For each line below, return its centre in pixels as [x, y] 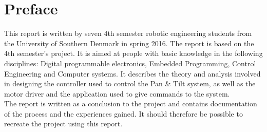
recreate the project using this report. [63, 124]
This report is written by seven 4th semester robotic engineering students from [128, 33]
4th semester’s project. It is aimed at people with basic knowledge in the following [133, 53]
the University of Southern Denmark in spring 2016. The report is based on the [129, 43]
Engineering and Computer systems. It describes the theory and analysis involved [132, 73]
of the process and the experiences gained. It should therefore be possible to [123, 113]
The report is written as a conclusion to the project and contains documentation [131, 103]
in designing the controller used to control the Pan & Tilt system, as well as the [130, 83]
